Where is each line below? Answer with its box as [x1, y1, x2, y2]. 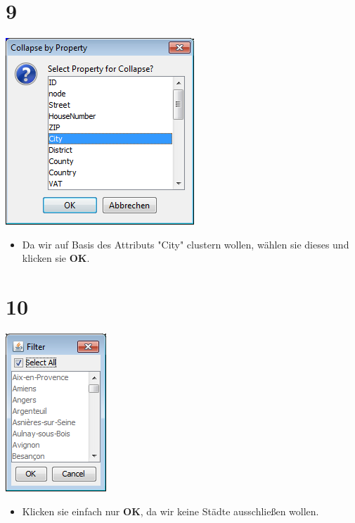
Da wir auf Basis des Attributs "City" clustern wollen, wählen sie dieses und [22, 237, 349, 251]
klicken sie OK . [22, 251, 90, 265]
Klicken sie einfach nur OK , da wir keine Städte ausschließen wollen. [22, 503, 319, 518]
